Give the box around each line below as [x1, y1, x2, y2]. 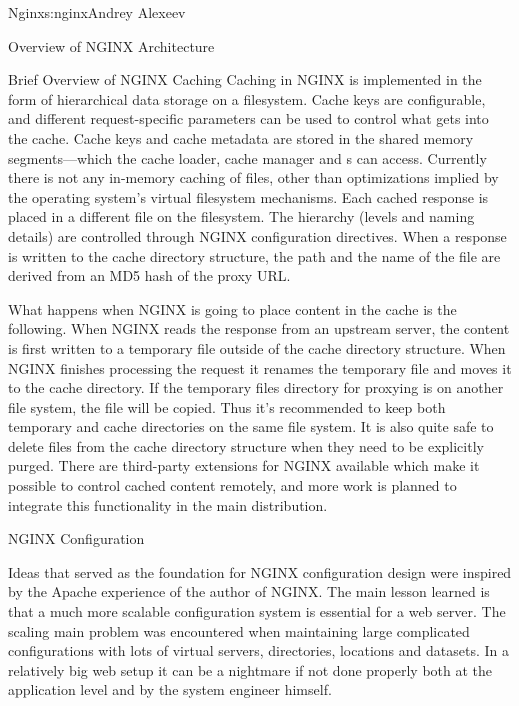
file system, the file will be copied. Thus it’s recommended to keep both [8, 396, 446, 417]
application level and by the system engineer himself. [8, 679, 332, 700]
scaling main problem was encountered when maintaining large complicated [8, 620, 470, 641]
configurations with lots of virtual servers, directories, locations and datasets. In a [8, 640, 509, 661]
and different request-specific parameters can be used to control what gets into [8, 108, 489, 129]
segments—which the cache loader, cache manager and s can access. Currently [8, 147, 487, 168]
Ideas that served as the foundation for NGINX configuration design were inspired [8, 561, 512, 582]
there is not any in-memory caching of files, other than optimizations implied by [8, 167, 499, 188]
